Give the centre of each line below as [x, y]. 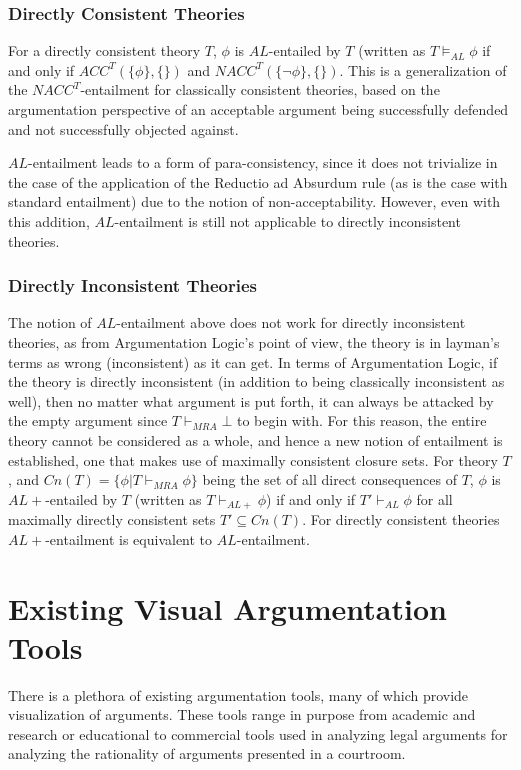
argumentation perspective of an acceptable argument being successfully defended [258, 109]
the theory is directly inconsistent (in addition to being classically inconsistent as [256, 381]
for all [434, 498]
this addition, [49, 220]
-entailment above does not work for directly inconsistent [291, 322]
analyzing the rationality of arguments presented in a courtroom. [207, 753]
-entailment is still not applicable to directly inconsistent [287, 220]
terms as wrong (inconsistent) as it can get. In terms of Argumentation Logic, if [253, 361]
